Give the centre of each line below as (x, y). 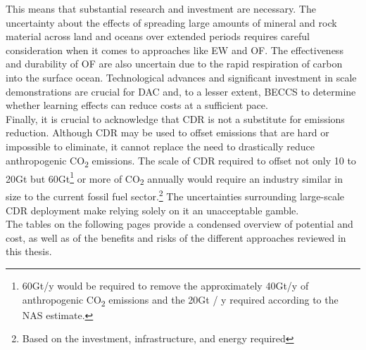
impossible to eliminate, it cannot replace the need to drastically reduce (160, 146)
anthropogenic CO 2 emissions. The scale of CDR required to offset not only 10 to (181, 161)
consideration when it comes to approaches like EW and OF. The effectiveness (175, 50)
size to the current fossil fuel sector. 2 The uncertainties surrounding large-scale (175, 195)
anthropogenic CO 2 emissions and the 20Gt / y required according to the (180, 300)
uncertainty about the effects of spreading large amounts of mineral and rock (171, 22)
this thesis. (29, 251)
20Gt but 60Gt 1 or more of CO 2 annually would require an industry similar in (175, 178)
